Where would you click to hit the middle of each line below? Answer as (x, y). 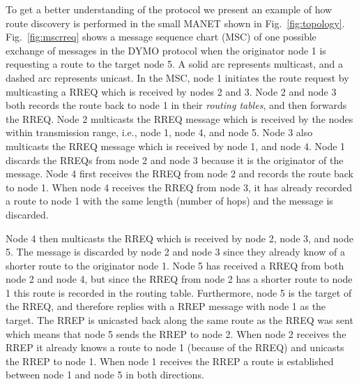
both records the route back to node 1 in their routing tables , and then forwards (176, 105)
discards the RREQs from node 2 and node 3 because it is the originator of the (175, 160)
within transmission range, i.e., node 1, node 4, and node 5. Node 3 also (159, 132)
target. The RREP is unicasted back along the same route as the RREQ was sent (179, 320)
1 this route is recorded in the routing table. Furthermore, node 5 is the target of (179, 292)
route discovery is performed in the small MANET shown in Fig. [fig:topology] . (175, 23)
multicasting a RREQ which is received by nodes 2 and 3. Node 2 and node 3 (171, 91)
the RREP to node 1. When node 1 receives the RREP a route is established (170, 361)
